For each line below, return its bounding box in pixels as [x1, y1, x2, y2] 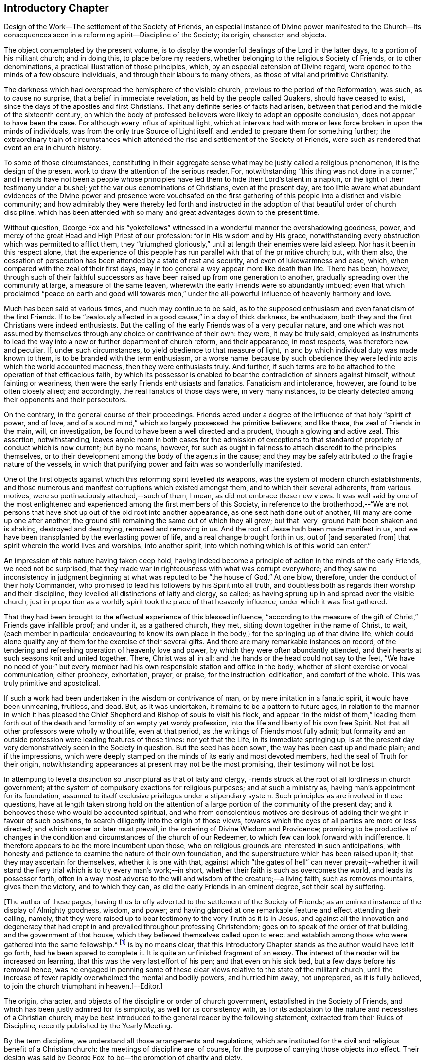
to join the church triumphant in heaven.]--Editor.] [4, 982, 163, 990]
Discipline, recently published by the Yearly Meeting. [4, 1022, 173, 1030]
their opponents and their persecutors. [4, 395, 127, 404]
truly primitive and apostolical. [4, 679, 100, 688]
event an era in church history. [4, 143, 101, 152]
